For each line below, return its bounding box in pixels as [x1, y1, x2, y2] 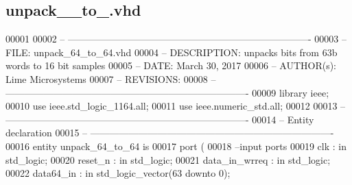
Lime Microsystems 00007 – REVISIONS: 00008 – [5, 71, 216, 86]
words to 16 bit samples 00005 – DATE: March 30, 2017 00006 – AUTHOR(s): [5, 58, 336, 73]
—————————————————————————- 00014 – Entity [5, 112, 314, 126]
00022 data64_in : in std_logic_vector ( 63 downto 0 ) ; [5, 166, 231, 180]
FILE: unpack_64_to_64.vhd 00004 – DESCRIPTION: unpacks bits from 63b [5, 45, 338, 59]
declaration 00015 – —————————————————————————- [5, 125, 334, 140]
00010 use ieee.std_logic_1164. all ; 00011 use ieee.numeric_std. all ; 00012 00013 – [5, 99, 346, 113]
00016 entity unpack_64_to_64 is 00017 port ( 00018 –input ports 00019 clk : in [5, 138, 347, 153]
